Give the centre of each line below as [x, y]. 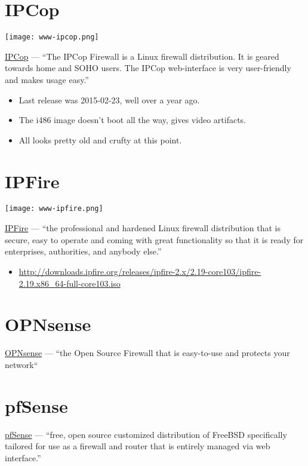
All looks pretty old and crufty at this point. [100, 140]
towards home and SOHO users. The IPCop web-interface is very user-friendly [148, 68]
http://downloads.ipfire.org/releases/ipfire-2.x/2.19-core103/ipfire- [140, 271]
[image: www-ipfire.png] [54, 209]
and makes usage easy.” [47, 79]
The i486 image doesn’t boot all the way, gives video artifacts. [132, 120]
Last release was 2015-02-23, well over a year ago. [109, 99]
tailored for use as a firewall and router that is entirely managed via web [138, 446]
